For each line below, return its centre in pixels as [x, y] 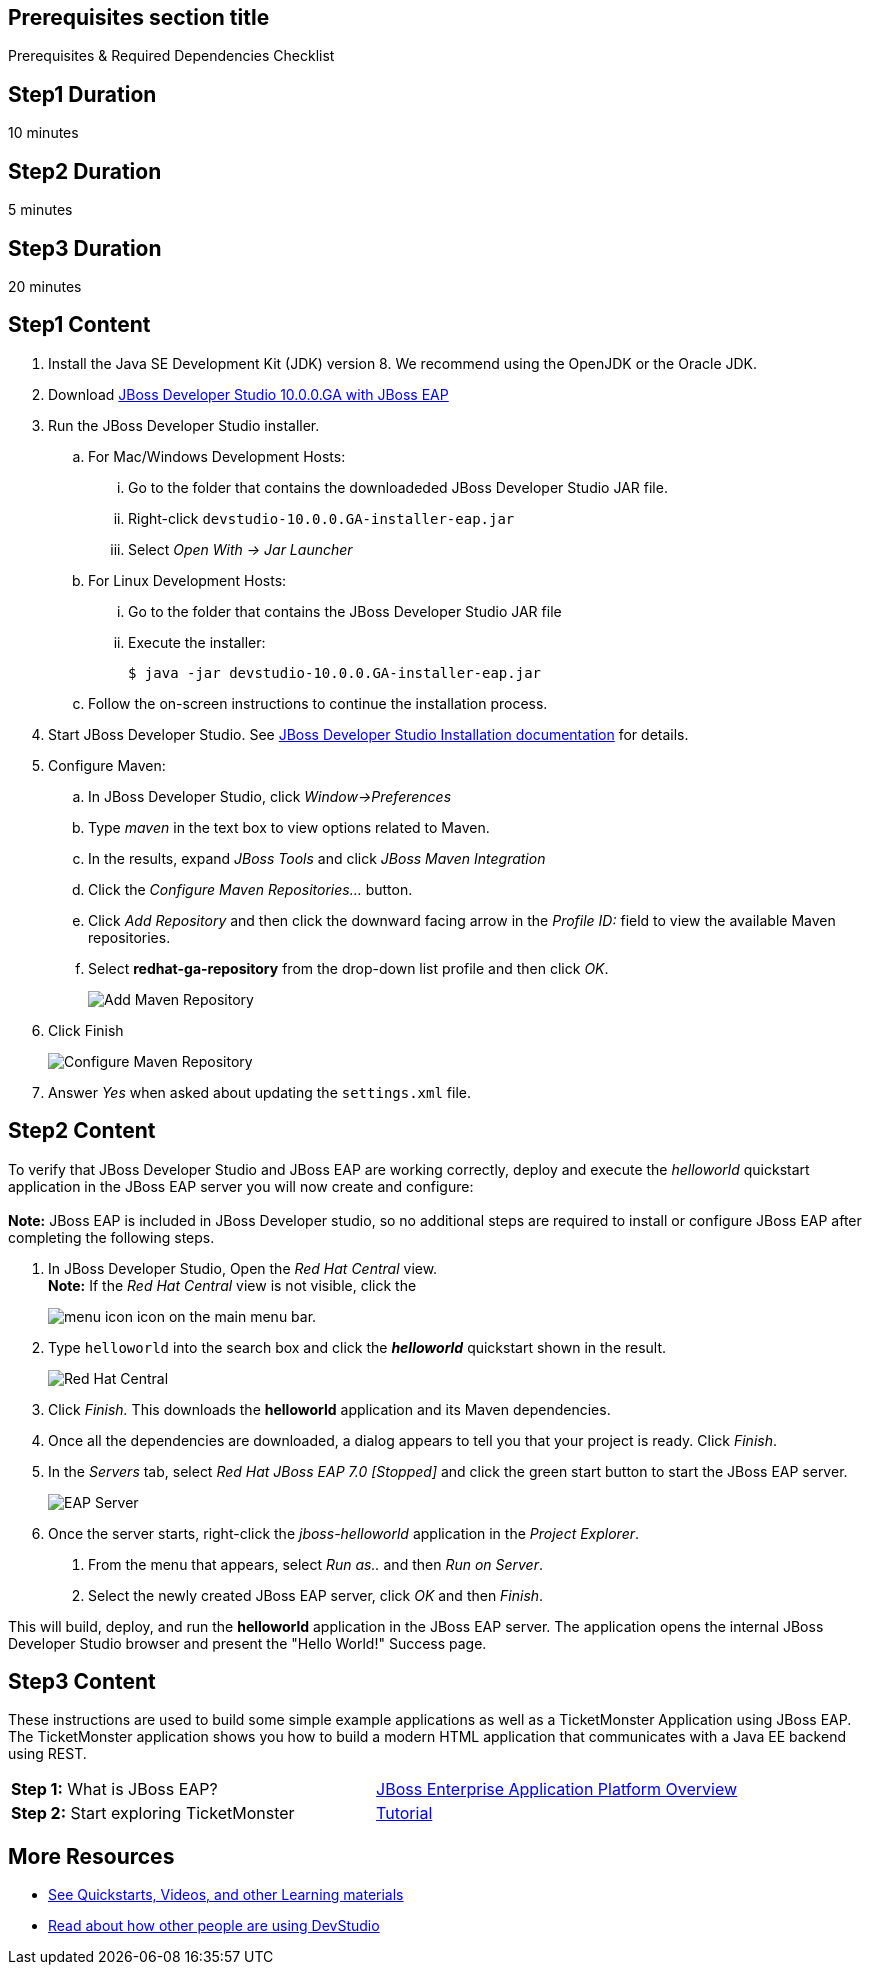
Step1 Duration [82, 94]
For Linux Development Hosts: [187, 580]
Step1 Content [79, 325]
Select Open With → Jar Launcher [240, 549]
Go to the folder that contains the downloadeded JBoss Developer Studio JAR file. [398, 487]
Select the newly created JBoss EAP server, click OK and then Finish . [316, 1595]
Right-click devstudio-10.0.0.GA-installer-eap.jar [321, 518]
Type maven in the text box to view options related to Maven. [289, 827]
